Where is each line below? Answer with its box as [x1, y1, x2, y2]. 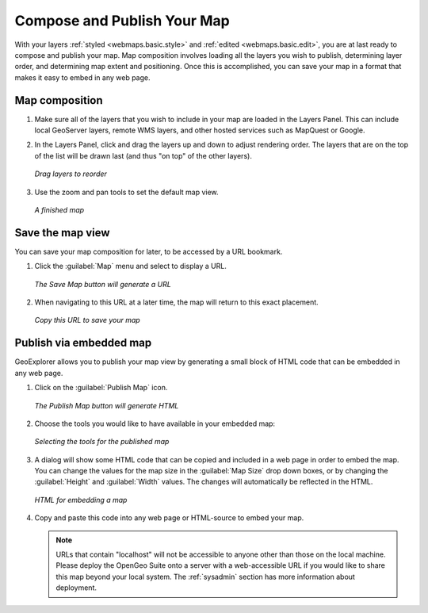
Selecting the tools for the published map [34, 437, 170, 446]
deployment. [55, 583, 97, 592]
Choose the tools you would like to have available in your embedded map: [34, 419, 276, 428]
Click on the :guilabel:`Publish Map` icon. [34, 383, 168, 393]
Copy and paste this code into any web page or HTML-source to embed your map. [34, 513, 304, 523]
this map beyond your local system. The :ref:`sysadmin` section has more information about [55, 572, 356, 581]
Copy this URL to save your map [34, 316, 140, 325]
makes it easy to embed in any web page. [14, 72, 151, 82]
